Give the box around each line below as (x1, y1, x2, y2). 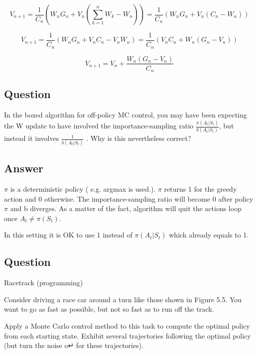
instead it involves (4, 133, 59, 143)
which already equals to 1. (169, 230, 249, 240)
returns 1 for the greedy (164, 183, 237, 194)
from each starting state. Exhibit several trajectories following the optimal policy (4, 330, 251, 341)
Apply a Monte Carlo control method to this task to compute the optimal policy (4, 320, 250, 331)
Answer (4, 160, 44, 176)
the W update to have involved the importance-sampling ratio (4, 120, 194, 131)
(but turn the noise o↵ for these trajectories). (4, 340, 144, 351)
